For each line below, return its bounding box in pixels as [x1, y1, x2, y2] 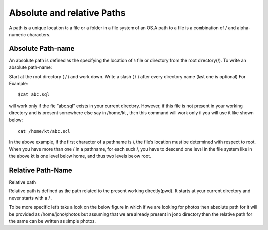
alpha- [237, 25, 251, 31]
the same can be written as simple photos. [9, 218, 96, 224]
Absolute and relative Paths [9, 7, 126, 18]
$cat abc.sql [18, 92, 50, 97]
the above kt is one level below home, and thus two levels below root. [9, 153, 151, 159]
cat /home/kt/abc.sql [18, 128, 70, 134]
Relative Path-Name [9, 166, 73, 174]
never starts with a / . [9, 195, 53, 201]
